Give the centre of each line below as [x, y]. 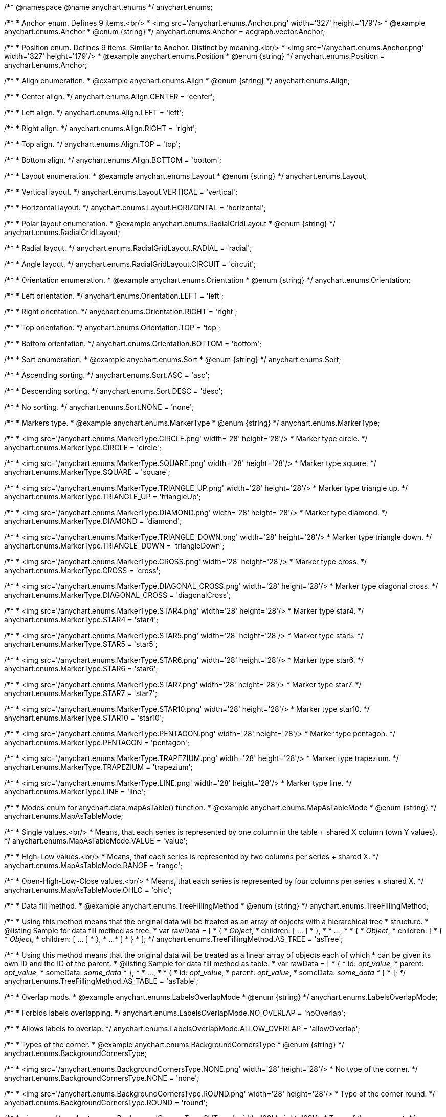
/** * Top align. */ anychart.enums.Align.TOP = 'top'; [92, 144]
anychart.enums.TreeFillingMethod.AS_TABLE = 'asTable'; [101, 981]
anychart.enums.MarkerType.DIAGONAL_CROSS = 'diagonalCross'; [118, 595]
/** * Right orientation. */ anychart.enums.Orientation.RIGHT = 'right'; [121, 312]
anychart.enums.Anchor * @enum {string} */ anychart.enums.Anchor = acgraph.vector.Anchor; [165, 31]
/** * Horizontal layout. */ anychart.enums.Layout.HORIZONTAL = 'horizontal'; [135, 208]
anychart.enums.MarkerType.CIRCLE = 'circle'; [83, 447]
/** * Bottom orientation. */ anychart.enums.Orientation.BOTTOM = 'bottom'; [133, 343]
